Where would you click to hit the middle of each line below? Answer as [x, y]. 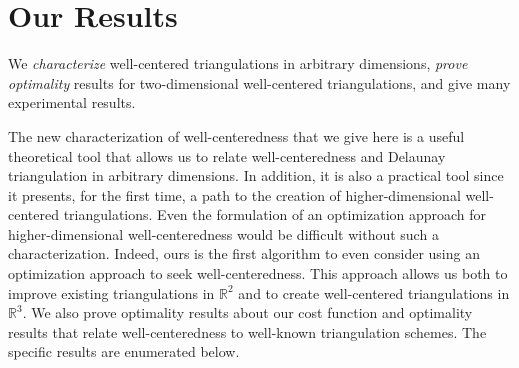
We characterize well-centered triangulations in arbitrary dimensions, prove [238, 63]
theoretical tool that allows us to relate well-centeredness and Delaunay [227, 155]
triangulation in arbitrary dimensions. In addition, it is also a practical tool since [256, 175]
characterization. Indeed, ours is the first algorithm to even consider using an [244, 253]
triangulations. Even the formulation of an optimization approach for [275, 214]
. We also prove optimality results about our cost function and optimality [247, 312]
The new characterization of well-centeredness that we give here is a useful [236, 135]
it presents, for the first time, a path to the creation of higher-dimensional [234, 194]
